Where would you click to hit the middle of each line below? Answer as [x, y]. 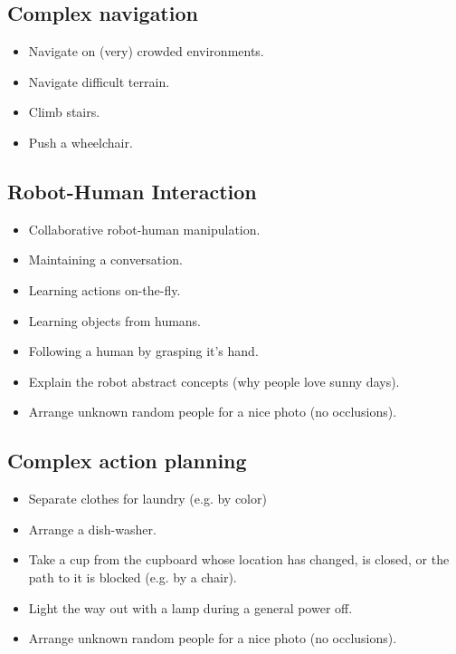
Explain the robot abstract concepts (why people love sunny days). [214, 381]
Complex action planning [127, 461]
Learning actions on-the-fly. [104, 289]
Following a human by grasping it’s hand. [143, 351]
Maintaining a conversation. [105, 260]
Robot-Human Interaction [132, 191]
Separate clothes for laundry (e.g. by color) [147, 499]
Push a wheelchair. [81, 142]
